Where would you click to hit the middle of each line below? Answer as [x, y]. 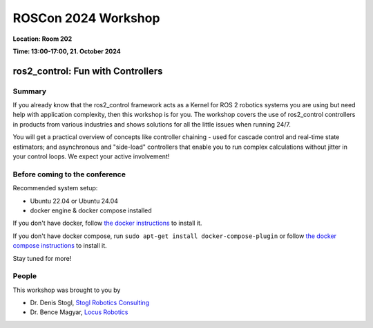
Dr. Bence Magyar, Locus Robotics [79, 312]
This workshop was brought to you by [67, 290]
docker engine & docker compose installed [91, 210]
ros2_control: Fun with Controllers [88, 71]
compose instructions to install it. [60, 246]
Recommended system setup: [55, 188]
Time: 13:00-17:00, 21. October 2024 [67, 51]
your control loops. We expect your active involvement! [91, 156]
